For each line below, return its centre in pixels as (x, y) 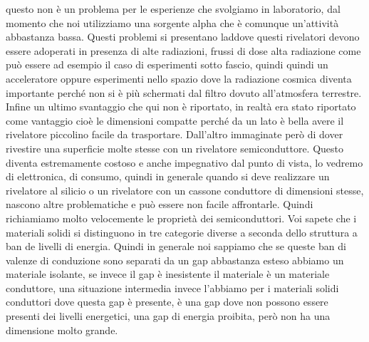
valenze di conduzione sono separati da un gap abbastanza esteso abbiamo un (175, 260)
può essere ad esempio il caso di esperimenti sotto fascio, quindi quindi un (167, 64)
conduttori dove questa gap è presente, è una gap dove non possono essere (167, 302)
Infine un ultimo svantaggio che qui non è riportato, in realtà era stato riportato (181, 107)
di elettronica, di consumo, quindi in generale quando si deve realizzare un (168, 176)
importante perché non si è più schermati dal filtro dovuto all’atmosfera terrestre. (184, 92)
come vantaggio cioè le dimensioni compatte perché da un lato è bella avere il (175, 120)
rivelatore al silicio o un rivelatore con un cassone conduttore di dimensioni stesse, (185, 190)
